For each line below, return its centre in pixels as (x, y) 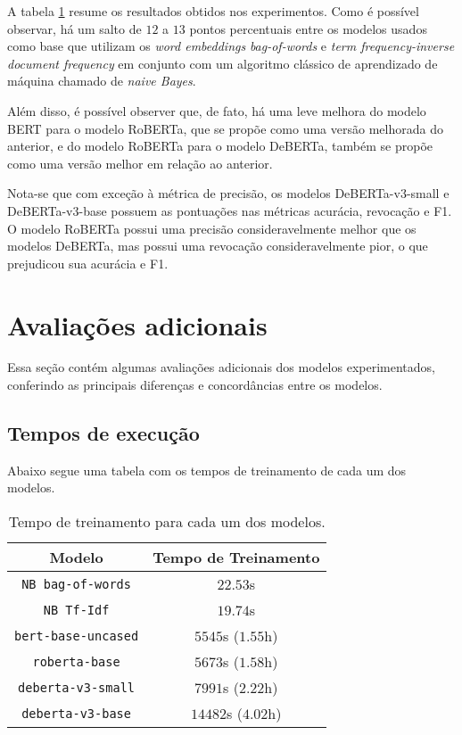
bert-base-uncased (77, 636)
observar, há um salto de (74, 28)
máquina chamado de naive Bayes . (102, 81)
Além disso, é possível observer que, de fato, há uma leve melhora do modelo (217, 110)
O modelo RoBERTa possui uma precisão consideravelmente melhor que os (212, 228)
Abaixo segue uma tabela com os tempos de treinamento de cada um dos (207, 470)
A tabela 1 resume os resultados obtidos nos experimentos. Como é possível (213, 11)
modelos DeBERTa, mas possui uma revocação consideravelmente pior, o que (218, 246)
